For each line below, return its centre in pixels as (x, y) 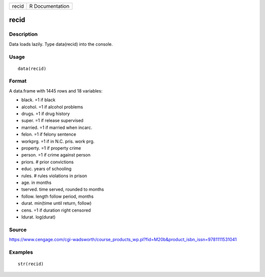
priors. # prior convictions (47, 162)
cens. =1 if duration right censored (56, 210)
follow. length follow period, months (57, 196)
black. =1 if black (39, 100)
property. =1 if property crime (51, 148)
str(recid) (31, 264)
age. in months (36, 183)
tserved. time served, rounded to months (63, 189)
